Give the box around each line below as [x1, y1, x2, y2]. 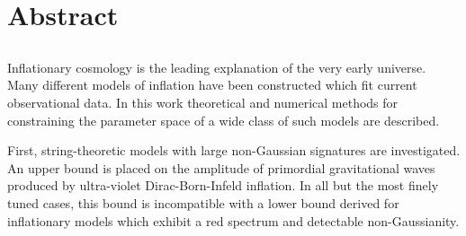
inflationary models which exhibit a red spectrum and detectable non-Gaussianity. [7, 211, 460, 230]
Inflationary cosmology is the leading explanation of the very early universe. [7, 57, 426, 76]
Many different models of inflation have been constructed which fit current [7, 75, 417, 94]
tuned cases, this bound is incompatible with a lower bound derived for [7, 193, 399, 212]
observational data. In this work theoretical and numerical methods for [7, 92, 399, 111]
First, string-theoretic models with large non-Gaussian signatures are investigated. [7, 141, 461, 160]
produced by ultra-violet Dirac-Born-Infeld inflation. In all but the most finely [7, 176, 439, 195]
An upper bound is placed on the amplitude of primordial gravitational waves [7, 158, 435, 177]
